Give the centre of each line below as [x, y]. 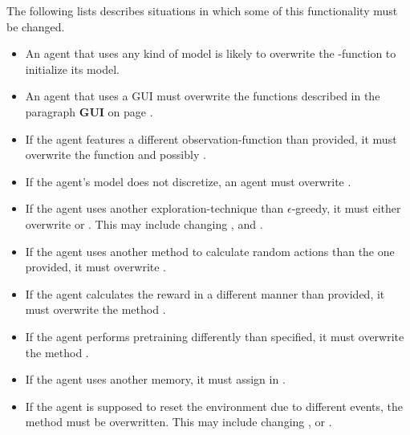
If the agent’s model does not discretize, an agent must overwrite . [188, 181]
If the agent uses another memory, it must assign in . [155, 379]
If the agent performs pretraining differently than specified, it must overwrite [215, 336]
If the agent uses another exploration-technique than [154, 208]
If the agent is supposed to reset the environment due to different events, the [214, 406]
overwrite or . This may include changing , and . [144, 224]
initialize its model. [72, 69]
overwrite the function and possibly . [116, 154]
